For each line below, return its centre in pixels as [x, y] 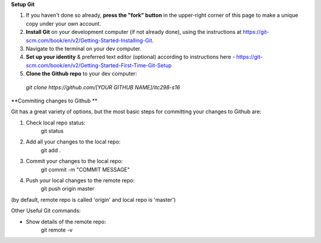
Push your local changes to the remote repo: [80, 180]
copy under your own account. [63, 23]
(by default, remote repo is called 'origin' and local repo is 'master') [93, 200]
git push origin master [67, 189]
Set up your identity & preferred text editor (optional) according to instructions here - [130, 57]
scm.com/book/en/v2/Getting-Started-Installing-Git [89, 40]
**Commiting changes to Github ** [54, 101]
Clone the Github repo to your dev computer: [81, 74]
